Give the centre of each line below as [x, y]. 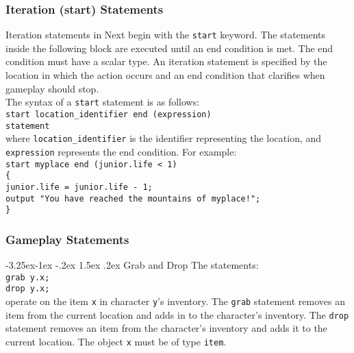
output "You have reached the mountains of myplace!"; [133, 198]
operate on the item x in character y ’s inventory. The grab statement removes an [176, 301]
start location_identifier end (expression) [109, 114]
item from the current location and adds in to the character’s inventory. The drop [177, 314]
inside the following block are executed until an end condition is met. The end [169, 48]
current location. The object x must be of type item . [116, 341]
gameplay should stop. [52, 88]
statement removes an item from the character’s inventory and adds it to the [166, 328]
